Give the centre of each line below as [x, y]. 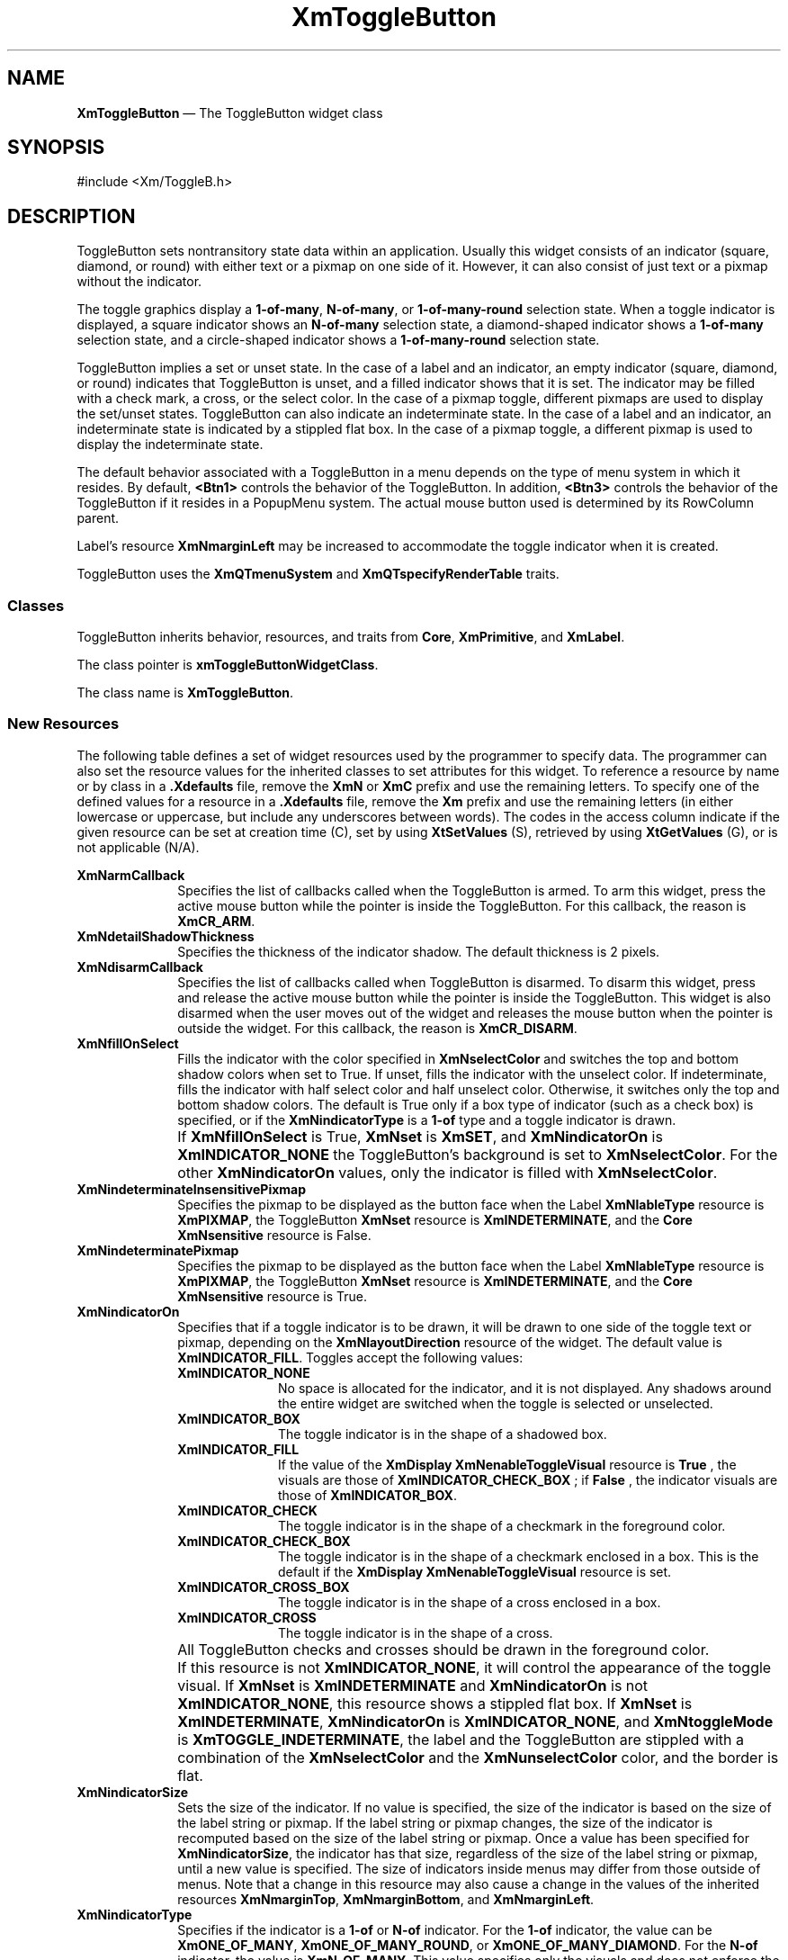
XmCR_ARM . [216, 921]
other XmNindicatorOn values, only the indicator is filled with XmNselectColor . [448, 1172]
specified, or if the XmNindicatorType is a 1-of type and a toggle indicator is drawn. [427, 1119]
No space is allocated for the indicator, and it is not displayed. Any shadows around [525, 1388]
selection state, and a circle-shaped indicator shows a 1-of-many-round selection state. [338, 340]
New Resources [63, 724]
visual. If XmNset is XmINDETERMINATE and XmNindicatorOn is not [413, 1685]
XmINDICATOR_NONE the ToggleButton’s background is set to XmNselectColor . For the [478, 1154]
